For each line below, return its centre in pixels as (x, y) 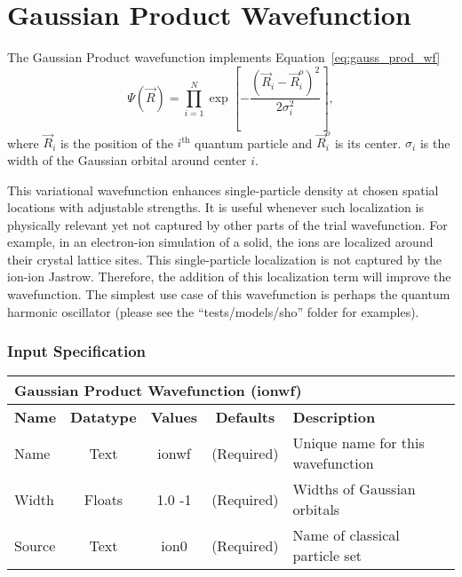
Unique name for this (358, 443)
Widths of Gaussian (354, 489)
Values (174, 417)
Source (35, 545)
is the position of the (116, 142)
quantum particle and (254, 142)
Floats (104, 499)
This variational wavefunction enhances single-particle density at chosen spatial (223, 190)
